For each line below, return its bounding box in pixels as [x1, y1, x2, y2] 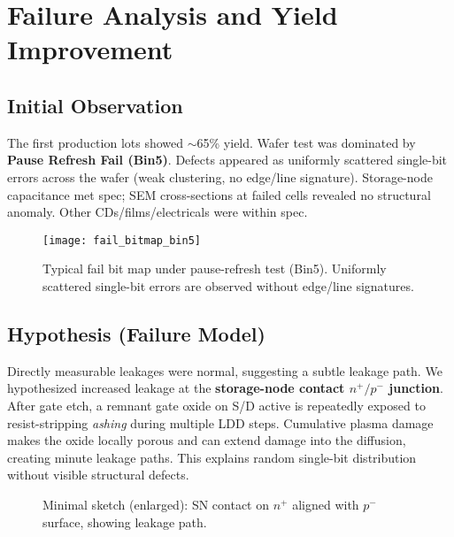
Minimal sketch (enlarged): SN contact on [42, 495, 270, 513]
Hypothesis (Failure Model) [7, 319, 265, 347]
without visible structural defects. [7, 465, 189, 484]
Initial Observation [7, 91, 183, 119]
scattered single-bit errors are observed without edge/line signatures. [42, 276, 414, 295]
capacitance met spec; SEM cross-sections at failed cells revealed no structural [7, 185, 431, 203]
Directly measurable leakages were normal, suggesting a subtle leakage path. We [7, 361, 442, 380]
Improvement [7, 31, 173, 67]
